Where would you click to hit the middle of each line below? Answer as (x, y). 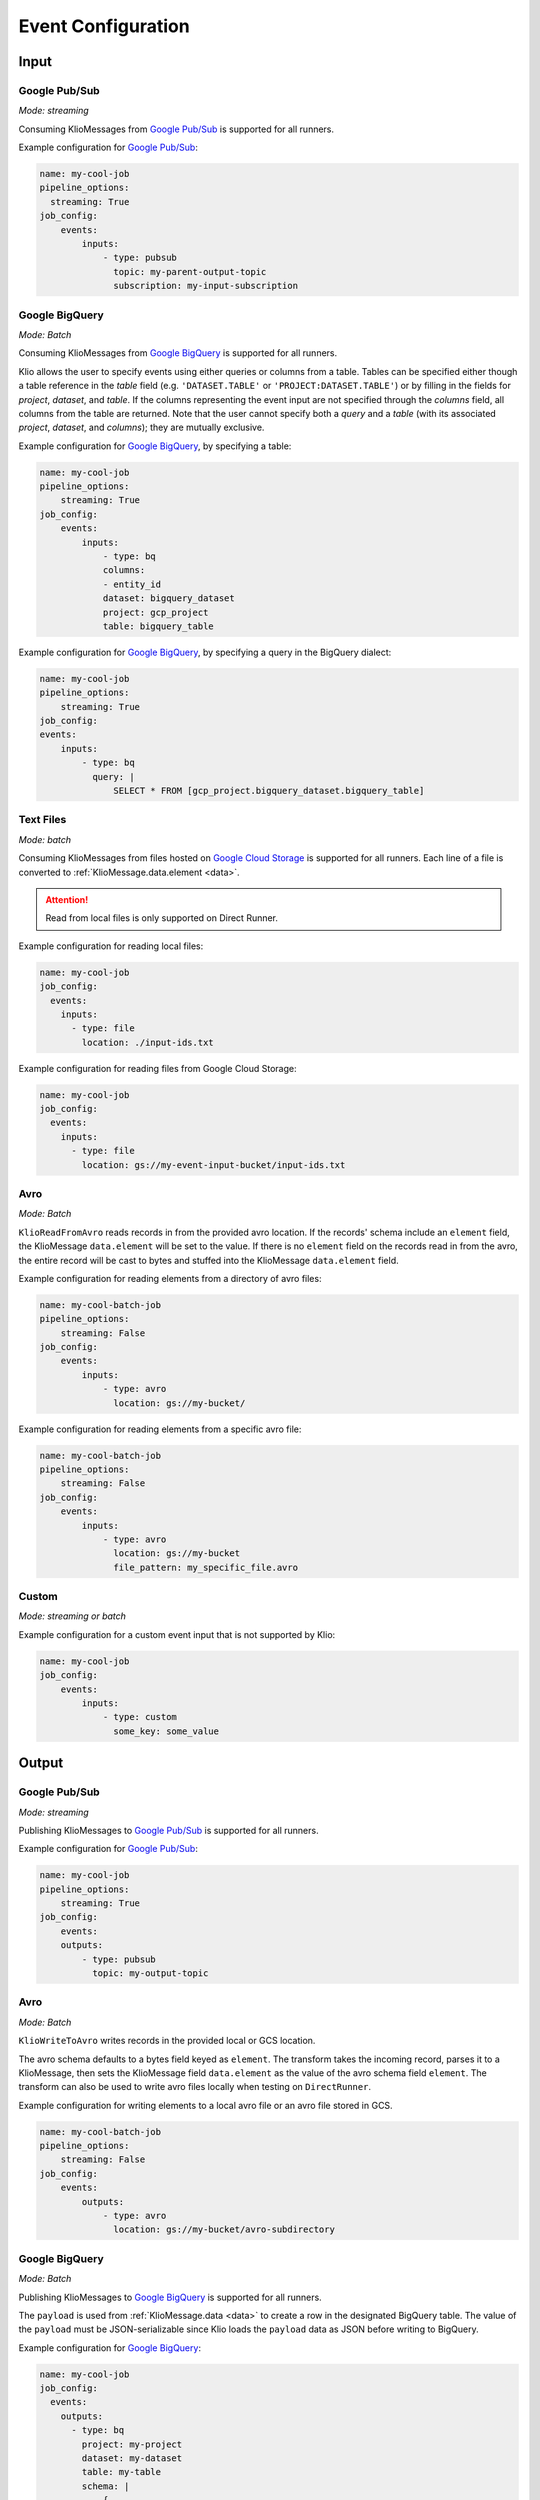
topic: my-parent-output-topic (190, 271)
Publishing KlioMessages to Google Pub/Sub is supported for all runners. (168, 1830)
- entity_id (132, 584)
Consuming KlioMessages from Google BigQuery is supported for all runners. (178, 353)
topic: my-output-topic (150, 1973)
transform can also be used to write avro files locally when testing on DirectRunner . (195, 2087)
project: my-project (132, 2444)
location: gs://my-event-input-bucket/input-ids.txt (213, 1164)
